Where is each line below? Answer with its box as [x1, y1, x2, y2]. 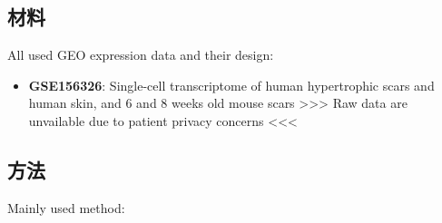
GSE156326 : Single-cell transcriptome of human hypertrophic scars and [28, 75, 435, 94]
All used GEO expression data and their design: [7, 45, 274, 64]
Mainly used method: [7, 198, 125, 217]
